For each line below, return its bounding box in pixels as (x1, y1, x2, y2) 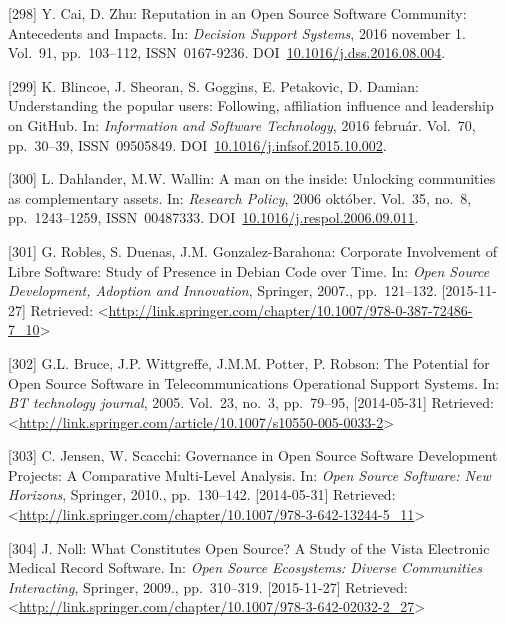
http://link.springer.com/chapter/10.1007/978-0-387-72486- (108, 299, 473, 320)
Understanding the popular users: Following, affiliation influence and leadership (8, 95, 494, 116)
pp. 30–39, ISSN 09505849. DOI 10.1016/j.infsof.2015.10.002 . (8, 134, 387, 155)
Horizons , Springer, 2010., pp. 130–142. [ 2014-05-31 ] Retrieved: (8, 484, 396, 505)
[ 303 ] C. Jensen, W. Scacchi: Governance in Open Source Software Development (8, 445, 498, 466)
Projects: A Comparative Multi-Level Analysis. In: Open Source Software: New (8, 464, 491, 485)
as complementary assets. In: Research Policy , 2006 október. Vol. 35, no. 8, (8, 187, 472, 208)
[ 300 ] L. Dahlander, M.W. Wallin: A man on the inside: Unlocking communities (8, 168, 496, 189)
